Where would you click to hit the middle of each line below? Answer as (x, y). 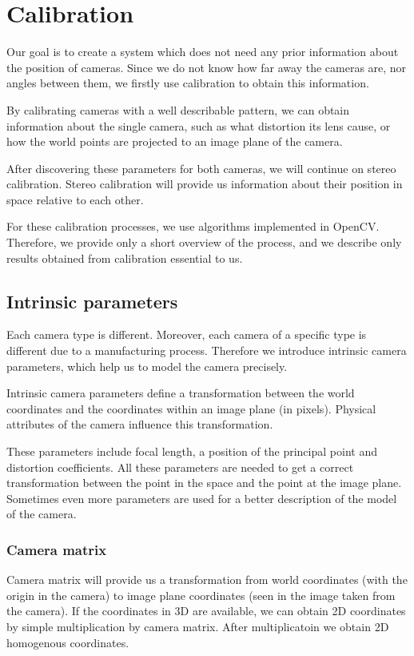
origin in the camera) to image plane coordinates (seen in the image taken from (201, 595)
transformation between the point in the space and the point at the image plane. (204, 483)
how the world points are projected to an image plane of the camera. (175, 141)
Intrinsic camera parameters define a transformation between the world (181, 393)
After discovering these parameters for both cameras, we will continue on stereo (201, 168)
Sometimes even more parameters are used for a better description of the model (202, 498)
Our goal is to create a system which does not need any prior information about (203, 52)
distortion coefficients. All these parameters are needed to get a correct (180, 467)
